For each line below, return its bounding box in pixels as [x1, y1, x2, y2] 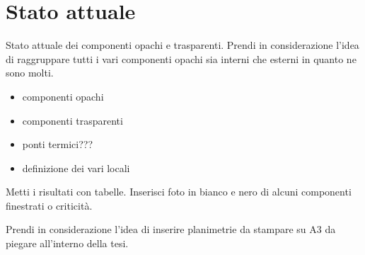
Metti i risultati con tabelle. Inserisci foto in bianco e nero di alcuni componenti [6, 184, 352, 199]
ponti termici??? [22, 137, 93, 152]
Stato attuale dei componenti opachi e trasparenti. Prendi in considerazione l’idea [6, 38, 359, 52]
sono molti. [6, 65, 54, 80]
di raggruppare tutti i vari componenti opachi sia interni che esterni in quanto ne [6, 51, 357, 66]
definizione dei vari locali [22, 160, 130, 175]
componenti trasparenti [22, 113, 123, 127]
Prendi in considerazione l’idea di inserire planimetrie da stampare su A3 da [6, 222, 336, 237]
